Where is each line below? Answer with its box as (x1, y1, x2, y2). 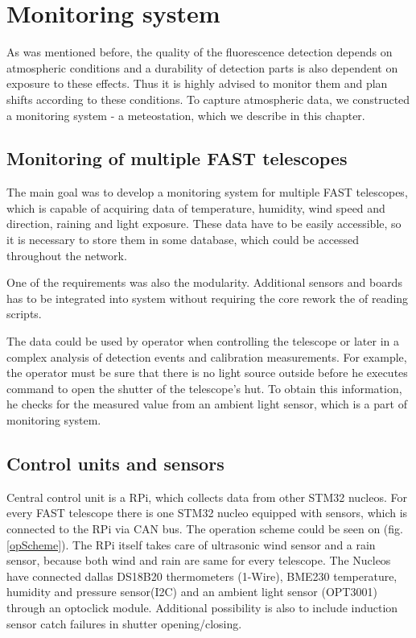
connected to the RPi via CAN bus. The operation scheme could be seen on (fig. (6, 520, 403, 536)
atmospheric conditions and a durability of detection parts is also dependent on (6, 59, 398, 76)
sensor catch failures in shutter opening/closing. (6, 615, 242, 632)
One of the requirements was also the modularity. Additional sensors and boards (6, 274, 402, 291)
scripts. (6, 305, 42, 322)
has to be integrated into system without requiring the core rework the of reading (6, 289, 409, 306)
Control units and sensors (6, 451, 224, 475)
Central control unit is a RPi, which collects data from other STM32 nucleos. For (6, 488, 408, 505)
